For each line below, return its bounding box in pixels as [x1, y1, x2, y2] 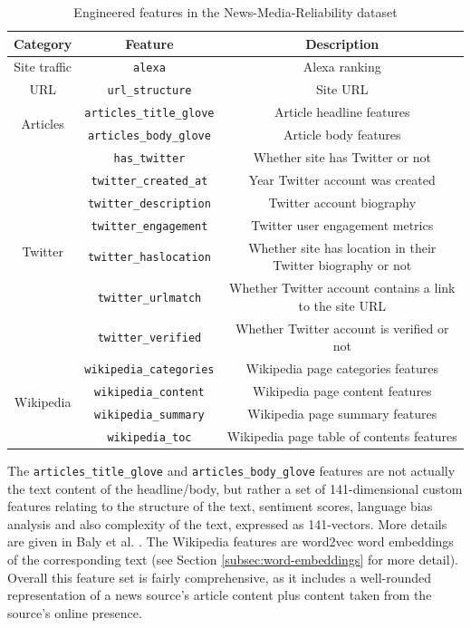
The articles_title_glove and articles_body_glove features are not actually [7, 460, 456, 479]
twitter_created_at [91, 174, 208, 188]
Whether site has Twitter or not [253, 148, 431, 167]
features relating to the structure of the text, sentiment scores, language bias [7, 497, 433, 516]
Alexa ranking [303, 57, 381, 76]
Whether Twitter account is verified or [235, 318, 449, 337]
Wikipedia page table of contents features [226, 426, 457, 445]
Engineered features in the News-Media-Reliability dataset [73, 3, 398, 21]
